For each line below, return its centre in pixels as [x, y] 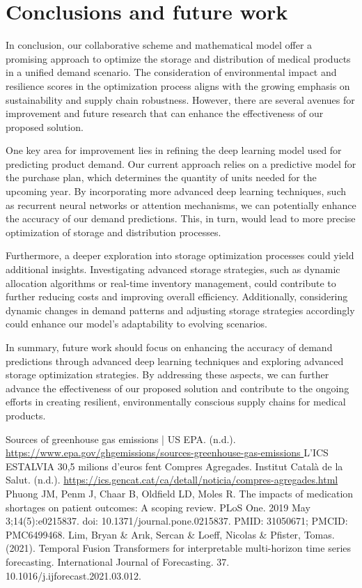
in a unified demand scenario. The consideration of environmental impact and [171, 72]
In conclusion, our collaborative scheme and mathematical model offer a [159, 45]
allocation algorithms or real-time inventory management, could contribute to [171, 283]
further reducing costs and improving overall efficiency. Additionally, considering [177, 296]
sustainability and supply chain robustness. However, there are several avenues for [180, 99]
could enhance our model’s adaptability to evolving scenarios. [136, 324]
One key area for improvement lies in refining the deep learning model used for [174, 150]
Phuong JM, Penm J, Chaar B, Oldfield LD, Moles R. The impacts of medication [180, 493]
